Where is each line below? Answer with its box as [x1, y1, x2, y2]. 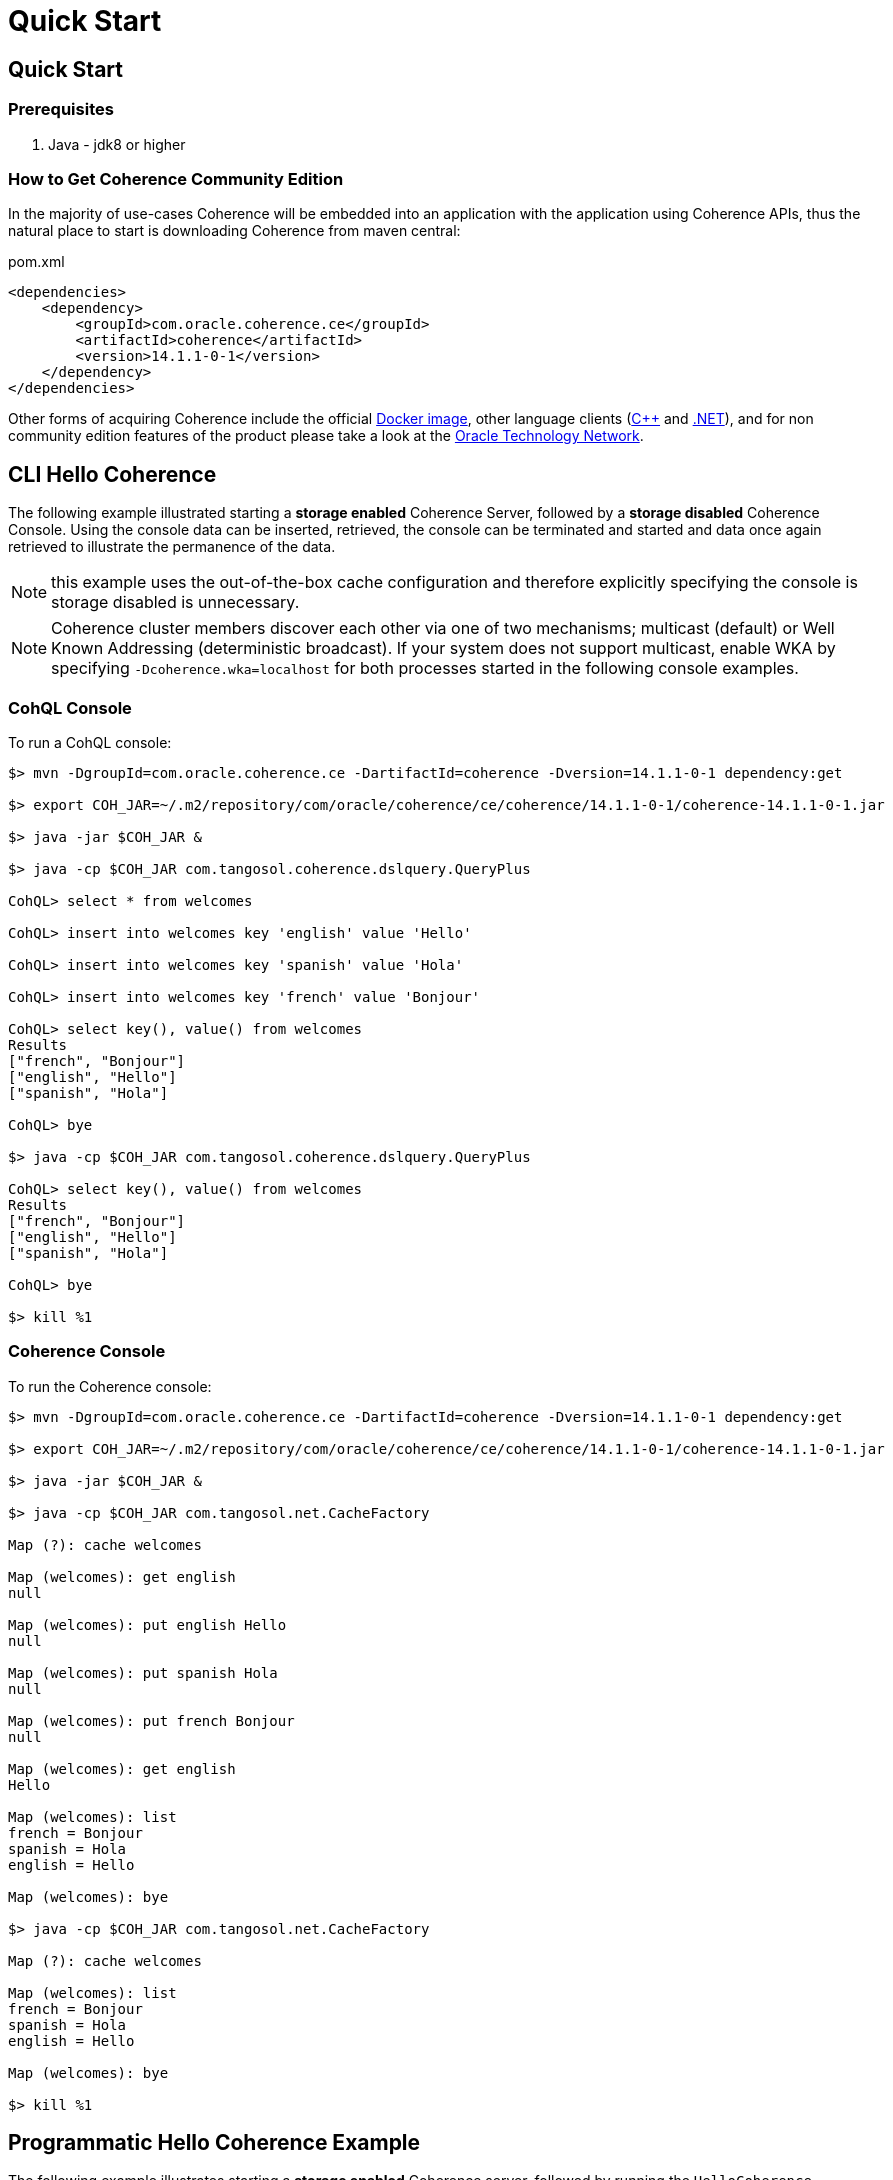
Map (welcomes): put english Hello [8, 1616, 287, 1633]
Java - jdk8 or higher [48, 135, 186, 153]
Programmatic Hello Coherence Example [8, 2130, 421, 2156]
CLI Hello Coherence [8, 461, 217, 487]
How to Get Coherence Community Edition [8, 168, 344, 189]
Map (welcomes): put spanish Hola [8, 1664, 278, 1681]
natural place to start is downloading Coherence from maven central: [8, 222, 461, 240]
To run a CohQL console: [8, 733, 172, 751]
